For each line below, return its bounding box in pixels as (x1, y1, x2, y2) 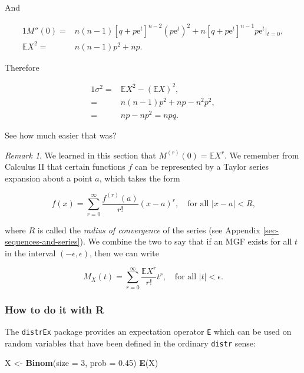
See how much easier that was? (5, 129, 117, 141)
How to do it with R (5, 302, 104, 316)
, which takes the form (99, 171, 180, 184)
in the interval (5, 246, 56, 259)
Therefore (5, 61, 39, 73)
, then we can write (90, 246, 159, 259)
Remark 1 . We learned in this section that (5, 148, 156, 161)
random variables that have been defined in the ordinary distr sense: (5, 336, 256, 349)
